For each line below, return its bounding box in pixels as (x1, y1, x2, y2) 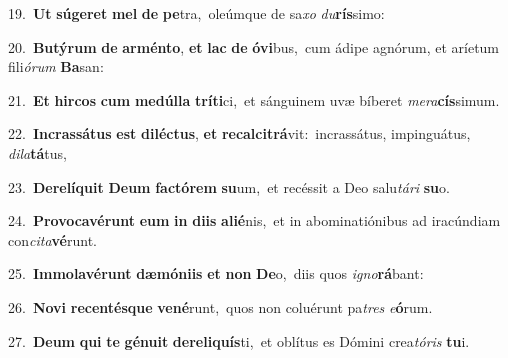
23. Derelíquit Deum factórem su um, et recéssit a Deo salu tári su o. (8, 176, 450, 197)
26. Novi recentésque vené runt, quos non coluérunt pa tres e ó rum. (8, 296, 433, 317)
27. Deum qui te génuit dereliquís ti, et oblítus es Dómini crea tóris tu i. (8, 330, 470, 351)
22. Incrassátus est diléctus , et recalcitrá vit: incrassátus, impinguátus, (8, 123, 471, 144)
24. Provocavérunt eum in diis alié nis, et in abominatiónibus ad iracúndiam (8, 210, 501, 231)
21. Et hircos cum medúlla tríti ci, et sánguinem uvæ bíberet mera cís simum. (8, 89, 500, 110)
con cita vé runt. (8, 229, 97, 250)
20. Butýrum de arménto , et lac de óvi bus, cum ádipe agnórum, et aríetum (8, 36, 500, 57)
